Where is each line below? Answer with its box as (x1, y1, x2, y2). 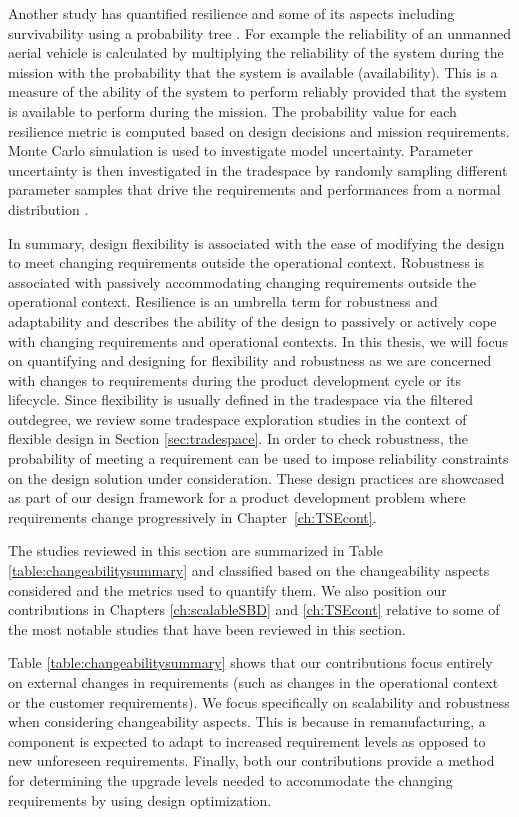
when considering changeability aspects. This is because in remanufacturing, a (8, 711, 486, 732)
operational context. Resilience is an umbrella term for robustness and (8, 291, 438, 312)
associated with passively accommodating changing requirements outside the (8, 271, 476, 292)
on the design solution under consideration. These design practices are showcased (8, 467, 505, 488)
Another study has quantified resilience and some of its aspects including (8, 3, 455, 23)
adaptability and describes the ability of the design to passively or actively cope (8, 310, 497, 331)
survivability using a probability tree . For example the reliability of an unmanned (8, 22, 512, 43)
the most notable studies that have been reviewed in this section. (8, 618, 406, 639)
